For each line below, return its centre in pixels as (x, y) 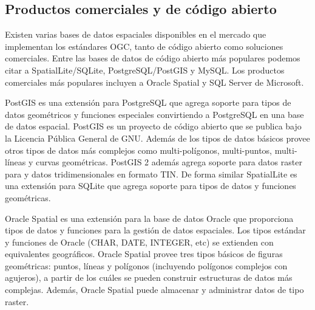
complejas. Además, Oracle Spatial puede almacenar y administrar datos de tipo (154, 290)
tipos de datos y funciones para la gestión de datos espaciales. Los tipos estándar (155, 230)
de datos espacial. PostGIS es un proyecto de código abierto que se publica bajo (153, 126)
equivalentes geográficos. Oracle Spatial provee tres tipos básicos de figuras (144, 254)
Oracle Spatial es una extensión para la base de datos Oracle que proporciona (149, 218)
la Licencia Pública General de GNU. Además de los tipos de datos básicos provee (157, 138)
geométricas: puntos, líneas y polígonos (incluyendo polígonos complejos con (146, 265)
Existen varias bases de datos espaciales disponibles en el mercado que (136, 34)
